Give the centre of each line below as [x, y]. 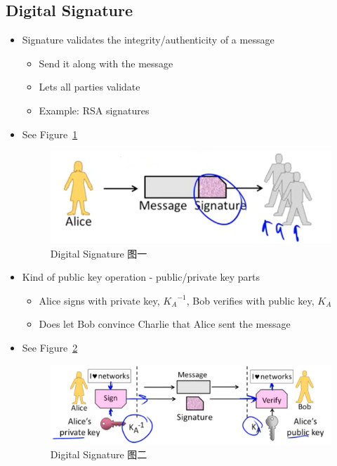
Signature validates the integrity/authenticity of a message [148, 40]
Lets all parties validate [90, 87]
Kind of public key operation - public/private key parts [141, 277]
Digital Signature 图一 [99, 253]
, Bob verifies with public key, [250, 300]
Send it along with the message [106, 63]
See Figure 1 [50, 134]
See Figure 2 [50, 347]
